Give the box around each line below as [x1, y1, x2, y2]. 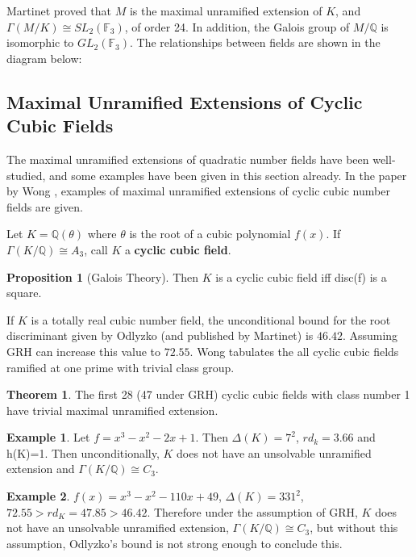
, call [84, 241, 108, 258]
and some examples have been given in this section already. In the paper [48, 166, 407, 183]
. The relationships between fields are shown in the [129, 34, 381, 51]
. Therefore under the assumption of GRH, [147, 503, 358, 520]
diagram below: [6, 49, 82, 66]
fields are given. [6, 198, 84, 215]
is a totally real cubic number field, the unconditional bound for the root [31, 311, 391, 328]
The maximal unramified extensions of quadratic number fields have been [6, 150, 369, 167]
